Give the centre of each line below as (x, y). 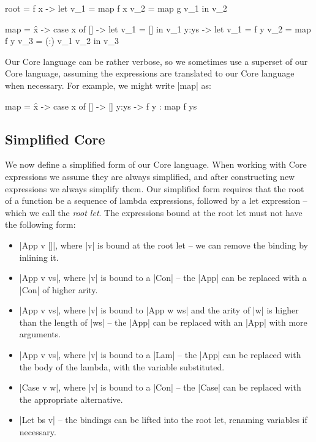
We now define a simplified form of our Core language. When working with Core (156, 164)
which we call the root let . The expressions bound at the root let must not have (154, 212)
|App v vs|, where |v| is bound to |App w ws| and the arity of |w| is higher (159, 310)
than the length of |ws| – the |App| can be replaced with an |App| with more (163, 322)
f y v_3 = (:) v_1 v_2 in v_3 (62, 41)
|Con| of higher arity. (58, 289)
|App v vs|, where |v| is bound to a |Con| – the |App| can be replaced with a (163, 278)
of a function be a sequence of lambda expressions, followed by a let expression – (156, 200)
